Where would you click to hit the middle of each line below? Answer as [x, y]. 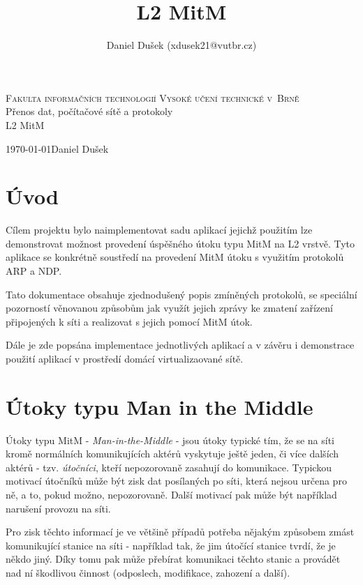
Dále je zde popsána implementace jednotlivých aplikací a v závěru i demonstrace [180, 345]
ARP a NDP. [34, 271]
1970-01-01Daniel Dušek [57, 148]
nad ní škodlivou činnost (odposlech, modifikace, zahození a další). [148, 573]
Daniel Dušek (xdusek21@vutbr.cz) [181, 45]
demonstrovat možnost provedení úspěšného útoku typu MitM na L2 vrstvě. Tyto [180, 243]
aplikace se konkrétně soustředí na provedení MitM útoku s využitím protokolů [175, 257]
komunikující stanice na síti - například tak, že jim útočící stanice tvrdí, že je [171, 545]
